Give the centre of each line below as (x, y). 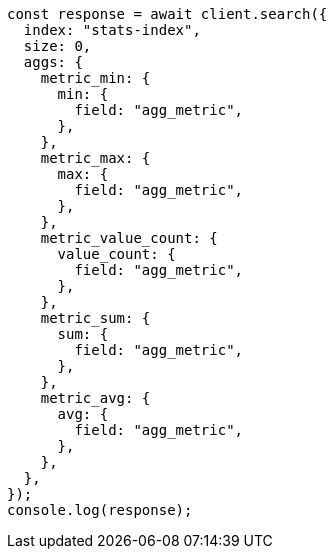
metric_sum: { (95, 318)
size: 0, (57, 46)
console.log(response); (100, 510)
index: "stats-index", (112, 30)
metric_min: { (95, 78)
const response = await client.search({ (167, 14)
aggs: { (53, 62)
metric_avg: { (95, 398)
